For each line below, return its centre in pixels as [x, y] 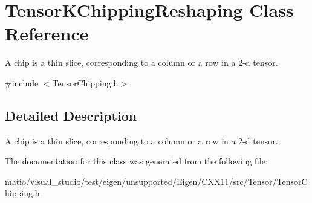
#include [22, 82]
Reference [47, 34]
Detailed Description [71, 115]
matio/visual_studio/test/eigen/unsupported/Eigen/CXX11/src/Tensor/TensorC [156, 181]
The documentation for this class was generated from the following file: [136, 161]
